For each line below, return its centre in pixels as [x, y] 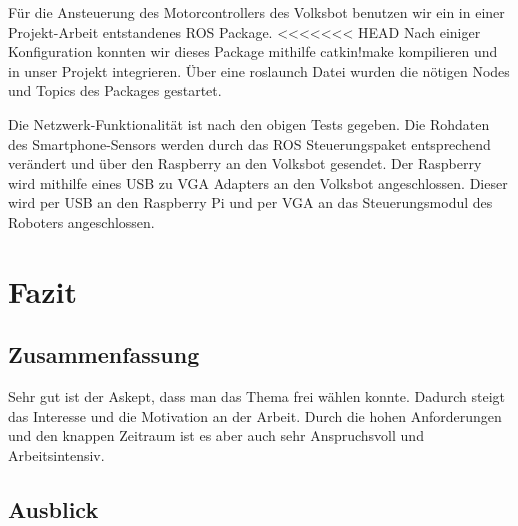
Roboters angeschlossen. [81, 221]
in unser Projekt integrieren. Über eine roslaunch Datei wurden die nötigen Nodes [259, 70]
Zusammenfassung [104, 354]
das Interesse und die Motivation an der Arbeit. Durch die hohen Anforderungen [255, 415]
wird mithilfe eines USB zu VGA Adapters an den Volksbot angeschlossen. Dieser [258, 182]
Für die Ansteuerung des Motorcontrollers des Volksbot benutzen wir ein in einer [256, 12]
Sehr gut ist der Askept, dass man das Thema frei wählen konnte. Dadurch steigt [257, 396]
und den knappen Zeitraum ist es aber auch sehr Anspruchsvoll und [216, 435]
